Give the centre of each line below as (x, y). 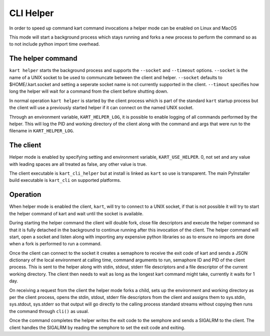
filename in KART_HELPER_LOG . (42, 131)
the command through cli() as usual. (49, 311)
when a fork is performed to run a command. (55, 244)
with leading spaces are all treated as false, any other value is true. (78, 164)
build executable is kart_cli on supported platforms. (65, 180)
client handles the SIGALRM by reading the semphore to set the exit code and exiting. (97, 327)
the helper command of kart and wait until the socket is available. (76, 213)
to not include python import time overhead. (54, 44)
